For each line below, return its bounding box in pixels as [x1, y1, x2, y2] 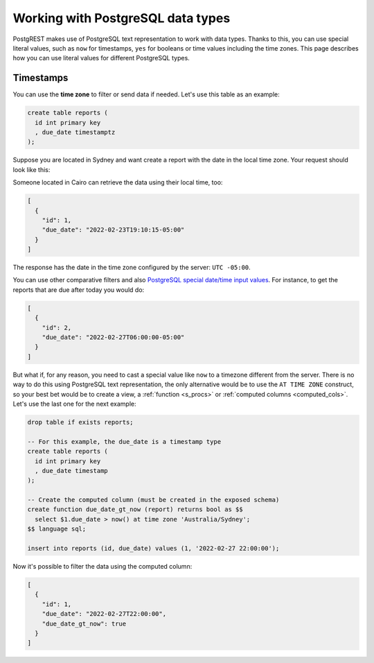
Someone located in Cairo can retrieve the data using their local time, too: [12, 178, 223, 187]
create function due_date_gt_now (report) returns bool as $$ [27, 506, 243, 513]
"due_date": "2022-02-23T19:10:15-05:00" [42, 226, 185, 234]
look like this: [12, 165, 51, 173]
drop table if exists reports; [27, 418, 134, 426]
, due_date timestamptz [35, 128, 116, 136]
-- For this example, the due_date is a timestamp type [27, 438, 222, 445]
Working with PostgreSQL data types [12, 10, 231, 26]
